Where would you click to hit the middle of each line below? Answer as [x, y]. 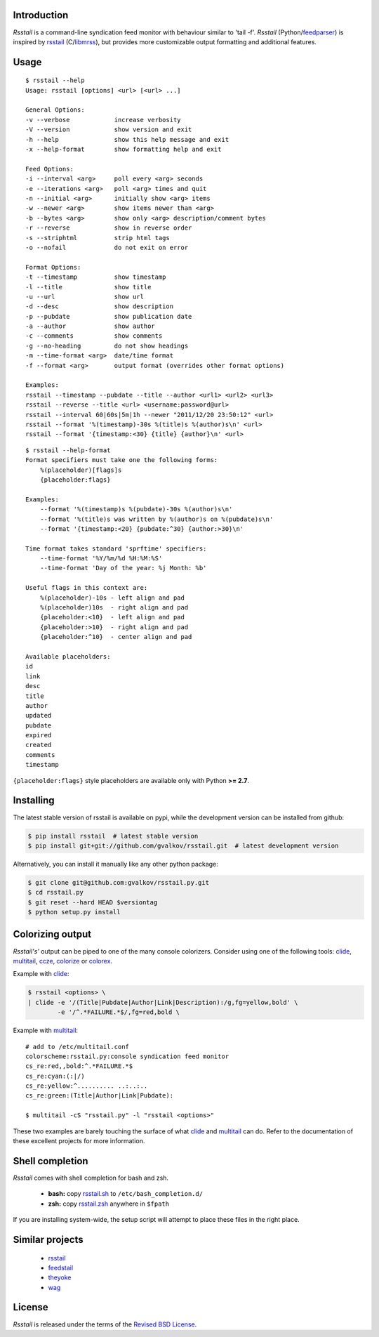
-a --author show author [91, 326]
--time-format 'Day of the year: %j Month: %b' [123, 568]
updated [39, 716]
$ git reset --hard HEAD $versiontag [93, 902]
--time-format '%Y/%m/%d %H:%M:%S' [101, 559]
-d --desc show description [100, 307]
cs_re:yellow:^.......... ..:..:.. [87, 1086]
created [39, 745]
